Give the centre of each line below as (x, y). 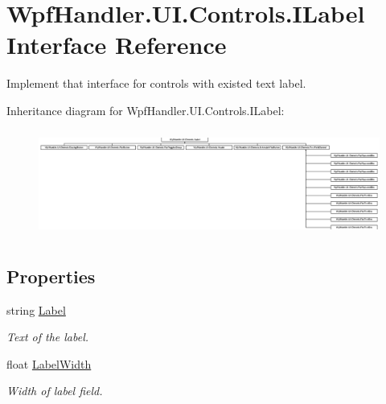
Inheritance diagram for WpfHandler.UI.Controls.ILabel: (146, 110)
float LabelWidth (49, 363)
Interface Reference (117, 45)
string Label (36, 309)
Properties (51, 276)
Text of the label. (48, 337)
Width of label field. (55, 391)
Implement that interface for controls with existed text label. (156, 83)
